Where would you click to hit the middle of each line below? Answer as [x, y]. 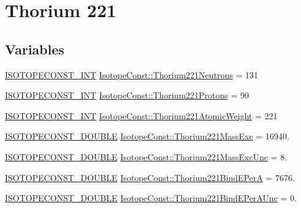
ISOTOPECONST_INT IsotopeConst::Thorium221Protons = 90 [127, 95]
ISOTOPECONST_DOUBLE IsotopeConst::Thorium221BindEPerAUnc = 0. [151, 198]
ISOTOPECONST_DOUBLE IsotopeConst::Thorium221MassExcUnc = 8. [146, 156]
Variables [35, 49]
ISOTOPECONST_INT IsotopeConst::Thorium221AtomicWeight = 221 [141, 115]
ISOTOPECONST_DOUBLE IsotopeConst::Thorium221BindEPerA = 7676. [150, 177]
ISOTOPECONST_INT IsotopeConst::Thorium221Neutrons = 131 [132, 74]
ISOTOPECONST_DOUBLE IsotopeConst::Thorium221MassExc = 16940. [147, 136]
